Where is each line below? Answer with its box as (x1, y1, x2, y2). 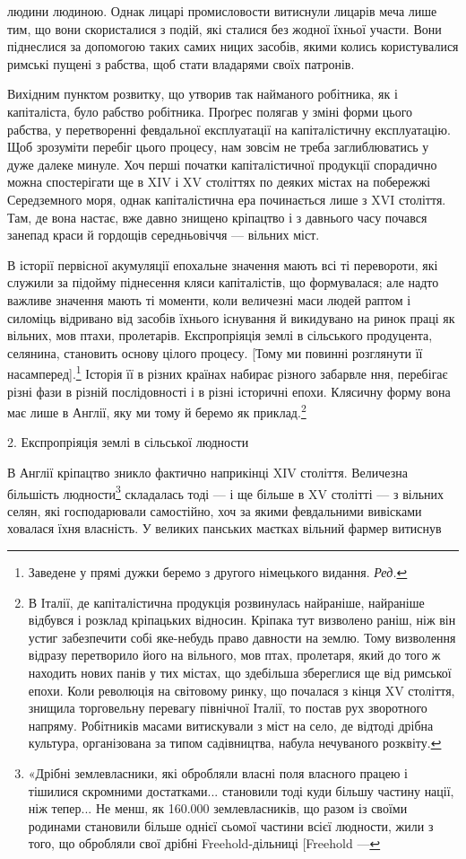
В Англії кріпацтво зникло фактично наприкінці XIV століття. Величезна (7, 462, 408, 481)
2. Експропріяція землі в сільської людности (7, 433, 249, 451)
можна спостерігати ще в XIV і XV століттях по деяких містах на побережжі (7, 172, 431, 191)
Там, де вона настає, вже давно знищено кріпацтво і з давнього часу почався (7, 207, 427, 226)
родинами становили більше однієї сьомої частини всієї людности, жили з (28, 816, 434, 835)
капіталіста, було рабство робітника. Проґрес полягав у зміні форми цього (7, 101, 413, 120)
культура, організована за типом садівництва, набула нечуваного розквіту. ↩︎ (28, 733, 442, 752)
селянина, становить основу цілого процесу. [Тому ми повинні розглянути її (7, 343, 423, 362)
